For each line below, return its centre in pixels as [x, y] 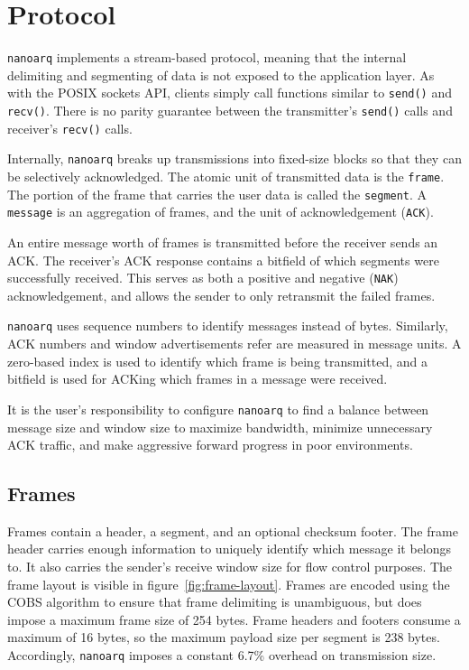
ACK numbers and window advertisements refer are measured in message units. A [234, 344]
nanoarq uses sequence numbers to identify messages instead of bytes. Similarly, [228, 326]
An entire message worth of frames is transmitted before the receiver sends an [223, 242]
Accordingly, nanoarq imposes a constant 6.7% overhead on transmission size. [222, 655]
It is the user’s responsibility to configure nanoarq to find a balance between [218, 409]
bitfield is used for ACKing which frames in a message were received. [198, 379]
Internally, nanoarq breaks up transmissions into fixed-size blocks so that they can [234, 158]
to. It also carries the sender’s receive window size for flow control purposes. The [230, 567]
